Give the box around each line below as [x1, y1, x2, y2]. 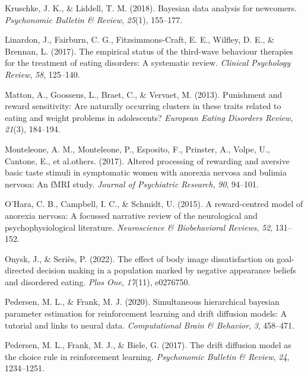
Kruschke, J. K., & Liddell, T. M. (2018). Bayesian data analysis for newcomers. [5, 2, 297, 14]
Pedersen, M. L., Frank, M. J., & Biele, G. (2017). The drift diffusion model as [5, 339, 291, 351]
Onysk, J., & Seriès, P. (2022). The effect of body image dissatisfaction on [5, 252, 274, 265]
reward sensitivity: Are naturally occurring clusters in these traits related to [5, 100, 281, 112]
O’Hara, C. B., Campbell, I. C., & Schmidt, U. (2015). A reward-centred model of [5, 197, 303, 210]
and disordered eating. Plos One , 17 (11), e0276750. [5, 275, 190, 288]
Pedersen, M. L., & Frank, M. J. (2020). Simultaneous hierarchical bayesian [5, 295, 280, 308]
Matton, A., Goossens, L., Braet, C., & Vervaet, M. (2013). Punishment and [5, 88, 282, 100]
